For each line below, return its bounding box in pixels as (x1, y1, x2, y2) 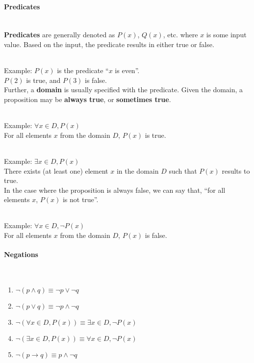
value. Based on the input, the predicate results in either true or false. (4, 39, 214, 49)
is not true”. (62, 194, 99, 205)
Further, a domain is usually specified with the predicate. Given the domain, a (4, 84, 243, 95)
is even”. (115, 65, 140, 76)
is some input (206, 29, 247, 40)
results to (222, 165, 250, 176)
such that (169, 165, 197, 176)
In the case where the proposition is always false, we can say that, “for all (4, 184, 226, 195)
